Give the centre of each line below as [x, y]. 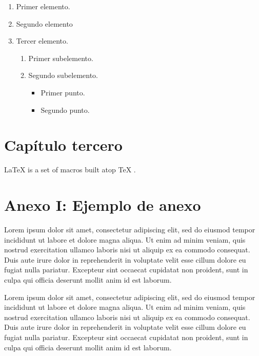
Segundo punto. [65, 110]
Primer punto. [63, 92]
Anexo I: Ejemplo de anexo [103, 205]
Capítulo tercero [63, 145]
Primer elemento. [43, 6]
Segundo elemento [44, 23]
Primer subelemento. [61, 58]
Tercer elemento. [42, 41]
